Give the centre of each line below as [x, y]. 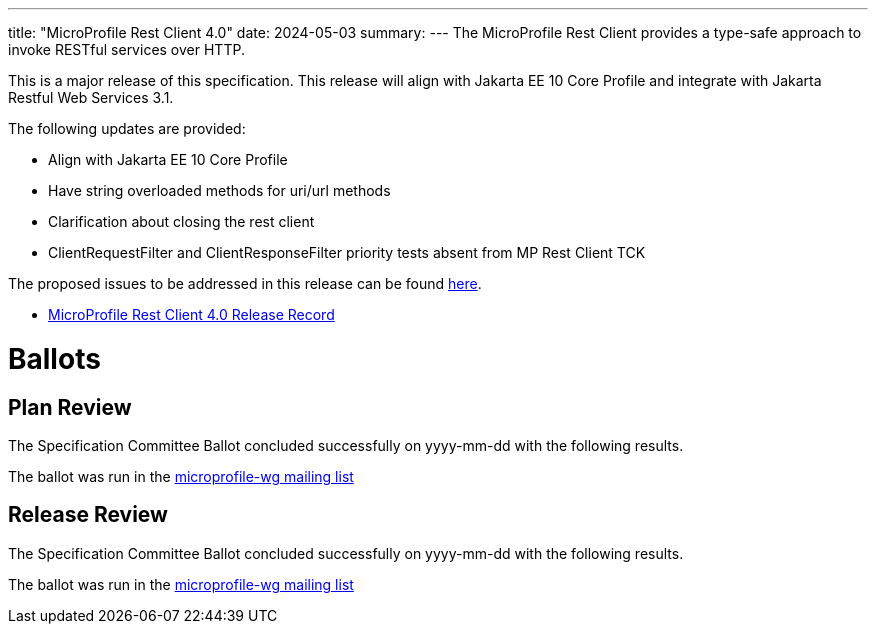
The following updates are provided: [127, 128]
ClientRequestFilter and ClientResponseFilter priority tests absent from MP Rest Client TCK [347, 252]
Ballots [54, 358]
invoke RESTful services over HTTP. [126, 49]
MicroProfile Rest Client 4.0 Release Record [191, 314]
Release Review [88, 515]
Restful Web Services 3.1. [91, 97]
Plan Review [70, 407]
